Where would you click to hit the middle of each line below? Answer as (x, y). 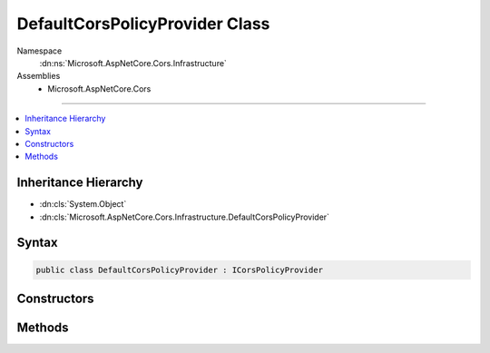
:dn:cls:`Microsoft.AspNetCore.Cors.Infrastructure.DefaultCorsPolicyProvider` (185, 217)
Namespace (39, 51)
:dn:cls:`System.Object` (83, 204)
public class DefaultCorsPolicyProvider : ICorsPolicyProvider (180, 270)
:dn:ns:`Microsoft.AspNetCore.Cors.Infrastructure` (133, 63)
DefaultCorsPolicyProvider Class (143, 24)
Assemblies (39, 76)
